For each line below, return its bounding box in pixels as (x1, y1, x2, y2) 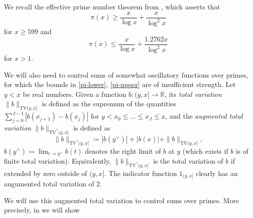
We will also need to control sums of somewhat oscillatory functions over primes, (4, 69, 249, 80)
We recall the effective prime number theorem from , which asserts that (4, 1, 220, 11)
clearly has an (196, 168, 238, 178)
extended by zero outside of (4, 168, 87, 178)
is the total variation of (153, 156, 223, 166)
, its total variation (165, 88, 222, 99)
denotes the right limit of (85, 145, 161, 156)
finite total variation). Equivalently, (4, 156, 111, 166)
